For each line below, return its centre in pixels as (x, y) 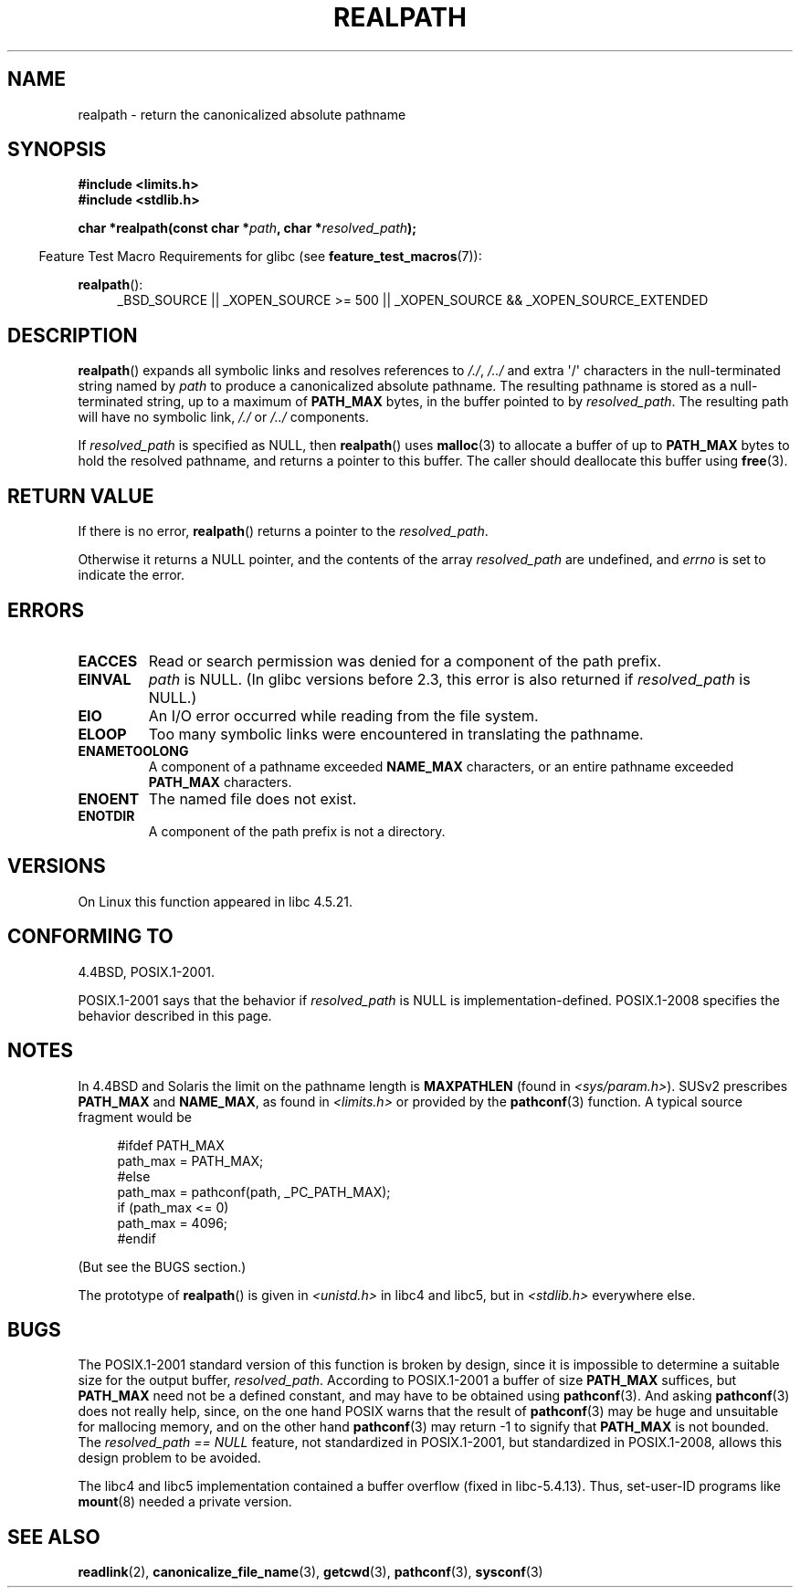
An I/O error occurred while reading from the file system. (343, 715)
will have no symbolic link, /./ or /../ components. (223, 417)
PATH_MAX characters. (220, 782)
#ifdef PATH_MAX (171, 1145)
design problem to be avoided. (169, 1458)
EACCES (108, 661)
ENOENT (109, 798)
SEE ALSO (54, 1537)
